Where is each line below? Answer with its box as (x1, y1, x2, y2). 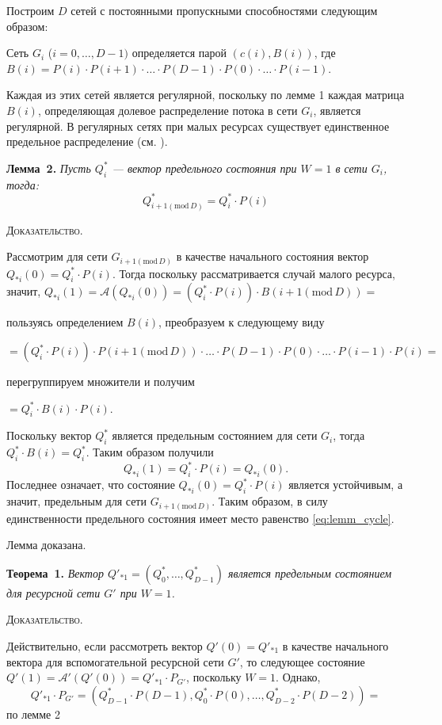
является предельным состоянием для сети (112, 427, 318, 444)
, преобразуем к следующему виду (158, 314, 325, 330)
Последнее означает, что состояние (6, 476, 175, 493)
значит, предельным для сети (6, 493, 147, 509)
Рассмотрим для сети (6, 248, 108, 265)
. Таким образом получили (86, 444, 214, 460)
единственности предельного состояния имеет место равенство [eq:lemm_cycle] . (6, 509, 394, 526)
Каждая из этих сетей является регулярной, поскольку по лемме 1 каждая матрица (6, 86, 405, 103)
